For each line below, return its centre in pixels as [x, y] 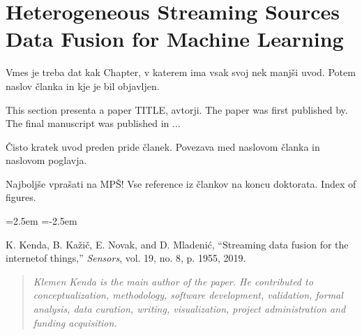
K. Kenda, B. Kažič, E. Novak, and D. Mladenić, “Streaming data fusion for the [177, 244]
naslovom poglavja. [46, 160]
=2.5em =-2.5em [42, 221]
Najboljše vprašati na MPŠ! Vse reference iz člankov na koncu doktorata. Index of [181, 183]
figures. [21, 197]
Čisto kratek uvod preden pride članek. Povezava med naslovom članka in [163, 146]
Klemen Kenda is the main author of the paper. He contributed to [173, 281]
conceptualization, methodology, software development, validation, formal [188, 295]
